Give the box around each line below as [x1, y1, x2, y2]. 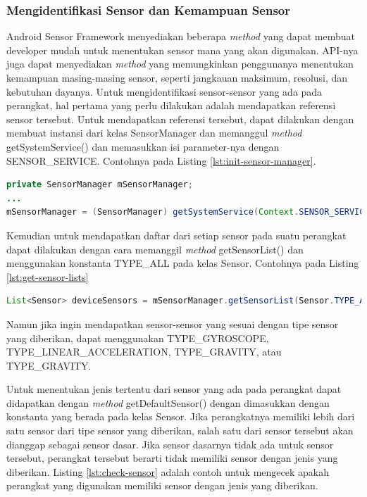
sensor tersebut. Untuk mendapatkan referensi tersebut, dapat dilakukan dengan [6, 111, 354, 126]
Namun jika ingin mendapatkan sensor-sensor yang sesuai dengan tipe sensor [6, 316, 339, 331]
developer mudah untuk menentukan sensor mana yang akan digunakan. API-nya [6, 42, 359, 57]
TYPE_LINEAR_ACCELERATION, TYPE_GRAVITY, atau [6, 344, 282, 359]
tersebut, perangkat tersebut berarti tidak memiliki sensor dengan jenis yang [6, 451, 338, 465]
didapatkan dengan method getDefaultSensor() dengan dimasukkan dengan [6, 395, 330, 410]
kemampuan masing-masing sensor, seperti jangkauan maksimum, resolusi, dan [6, 70, 348, 84]
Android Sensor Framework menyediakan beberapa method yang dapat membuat [6, 29, 355, 44]
